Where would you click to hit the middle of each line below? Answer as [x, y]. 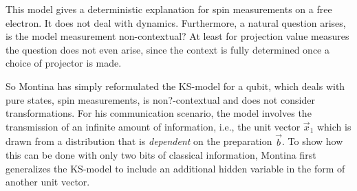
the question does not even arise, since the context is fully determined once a [167, 49]
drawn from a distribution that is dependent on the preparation [139, 141]
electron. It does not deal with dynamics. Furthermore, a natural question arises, [176, 22]
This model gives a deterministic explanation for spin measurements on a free [169, 9]
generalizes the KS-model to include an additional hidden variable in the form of [175, 168]
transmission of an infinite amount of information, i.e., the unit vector [153, 126]
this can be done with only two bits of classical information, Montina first [161, 155]
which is [334, 126]
